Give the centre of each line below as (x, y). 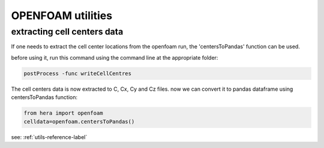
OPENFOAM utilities (62, 16)
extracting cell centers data (67, 32)
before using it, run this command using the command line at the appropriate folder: (115, 57)
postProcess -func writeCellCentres (78, 73)
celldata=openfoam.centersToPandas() (79, 121)
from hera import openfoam (63, 113)
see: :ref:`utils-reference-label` (49, 137)
